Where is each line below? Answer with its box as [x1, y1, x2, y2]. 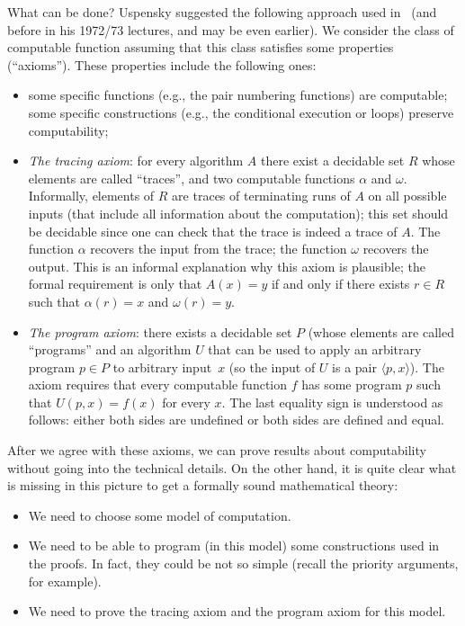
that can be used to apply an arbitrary [208, 340, 422, 359]
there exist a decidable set [261, 151, 405, 170]
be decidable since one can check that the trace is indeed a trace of [28, 221, 398, 240]
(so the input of [228, 357, 316, 376]
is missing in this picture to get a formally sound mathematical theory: [7, 476, 398, 495]
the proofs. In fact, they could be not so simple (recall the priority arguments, [28, 554, 459, 573]
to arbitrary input [112, 357, 212, 376]
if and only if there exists [271, 274, 410, 293]
